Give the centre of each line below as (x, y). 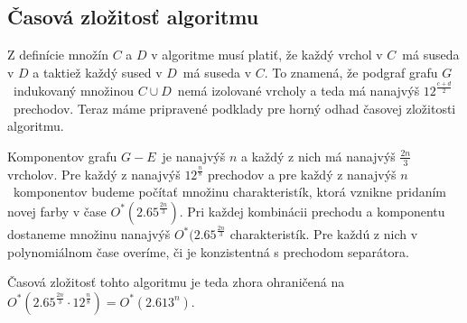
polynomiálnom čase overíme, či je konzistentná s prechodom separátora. (208, 251)
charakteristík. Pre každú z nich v (324, 234)
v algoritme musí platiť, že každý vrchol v (267, 55)
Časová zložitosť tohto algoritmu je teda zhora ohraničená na (176, 282)
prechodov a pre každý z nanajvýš (302, 174)
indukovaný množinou (74, 90)
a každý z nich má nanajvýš (318, 156)
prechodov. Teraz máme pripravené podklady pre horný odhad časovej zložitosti (234, 108)
